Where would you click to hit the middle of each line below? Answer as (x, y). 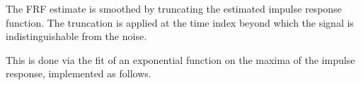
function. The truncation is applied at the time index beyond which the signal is (180, 22)
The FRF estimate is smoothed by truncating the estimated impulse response (174, 8)
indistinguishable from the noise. (76, 36)
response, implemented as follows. (79, 73)
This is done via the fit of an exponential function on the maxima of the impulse (180, 59)
